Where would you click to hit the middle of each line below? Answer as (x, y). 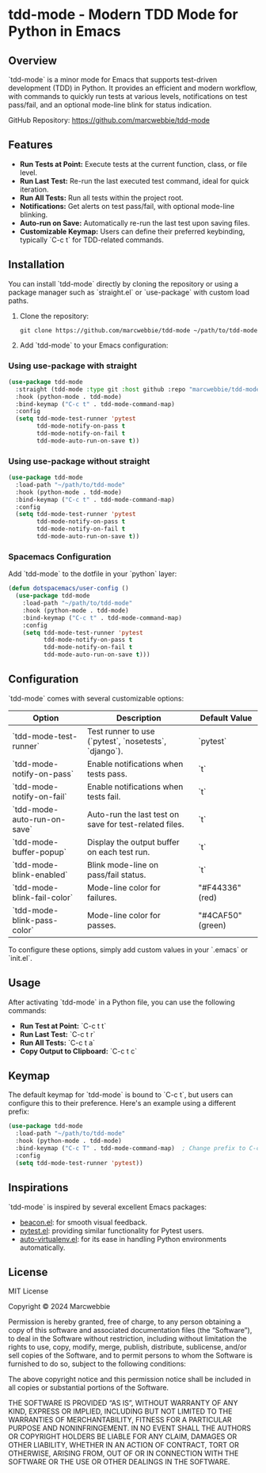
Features (30, 145)
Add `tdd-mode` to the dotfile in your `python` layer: (93, 574)
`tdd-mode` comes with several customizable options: (96, 698)
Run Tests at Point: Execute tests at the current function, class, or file (133, 164)
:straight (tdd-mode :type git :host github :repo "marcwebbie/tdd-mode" (139, 389)
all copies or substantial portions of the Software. (88, 1388)
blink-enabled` (40, 875)
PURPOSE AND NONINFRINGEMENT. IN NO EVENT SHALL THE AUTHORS (130, 1428)
